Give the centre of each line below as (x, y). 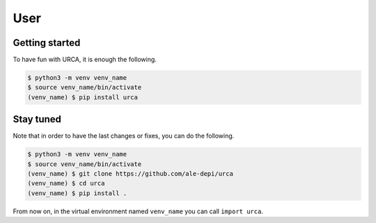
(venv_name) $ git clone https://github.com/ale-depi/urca (130, 174)
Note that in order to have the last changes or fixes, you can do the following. (124, 136)
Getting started (47, 43)
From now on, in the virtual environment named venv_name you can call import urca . (138, 211)
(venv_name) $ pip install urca (83, 97)
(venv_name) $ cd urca (66, 183)
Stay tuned (37, 119)
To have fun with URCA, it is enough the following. (85, 60)
